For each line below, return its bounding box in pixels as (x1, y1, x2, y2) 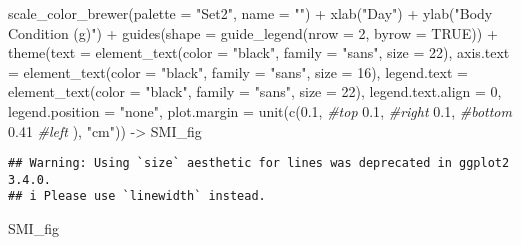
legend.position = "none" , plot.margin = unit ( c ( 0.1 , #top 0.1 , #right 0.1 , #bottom (8, 100, 512, 121)
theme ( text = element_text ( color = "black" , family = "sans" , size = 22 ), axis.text (8, 42, 510, 63)
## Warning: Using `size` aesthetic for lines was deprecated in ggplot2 (8, 156, 510, 171)
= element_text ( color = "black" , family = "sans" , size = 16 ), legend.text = (8, 61, 468, 82)
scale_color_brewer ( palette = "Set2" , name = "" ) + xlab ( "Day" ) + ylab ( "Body (8, 3, 493, 23)
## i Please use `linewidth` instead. (8, 189, 266, 204)
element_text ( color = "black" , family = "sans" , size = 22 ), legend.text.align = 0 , (8, 81, 502, 102)
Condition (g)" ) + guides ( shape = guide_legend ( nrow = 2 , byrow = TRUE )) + (8, 22, 498, 43)
